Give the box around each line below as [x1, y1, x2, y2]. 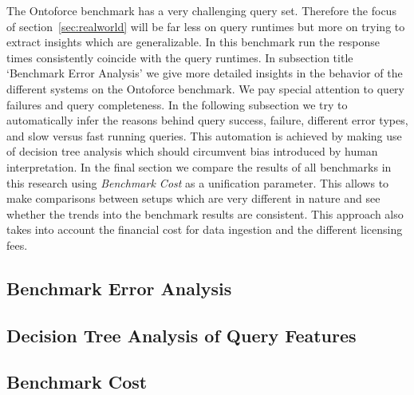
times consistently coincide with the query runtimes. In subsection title [6, 49, 353, 65]
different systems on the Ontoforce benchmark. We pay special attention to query [6, 80, 404, 97]
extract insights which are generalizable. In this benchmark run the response [6, 34, 380, 50]
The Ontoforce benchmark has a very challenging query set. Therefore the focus [6, 2, 396, 18]
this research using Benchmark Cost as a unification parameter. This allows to [6, 174, 389, 191]
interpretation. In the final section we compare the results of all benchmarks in [6, 158, 392, 175]
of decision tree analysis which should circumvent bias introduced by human [6, 143, 378, 160]
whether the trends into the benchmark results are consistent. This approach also [6, 205, 404, 222]
